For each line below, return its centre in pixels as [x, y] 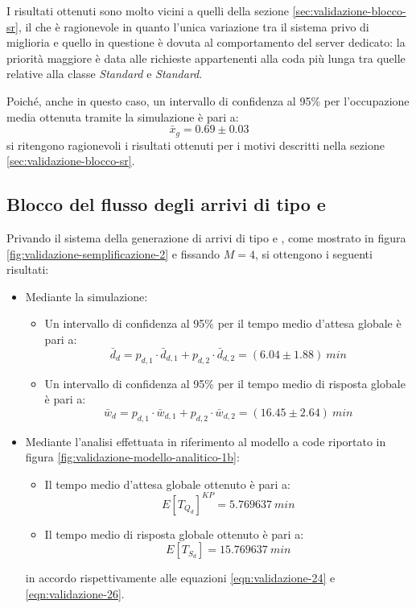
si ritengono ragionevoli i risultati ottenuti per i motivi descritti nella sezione [196, 145]
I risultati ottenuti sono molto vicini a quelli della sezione [148, 10]
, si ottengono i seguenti [313, 253]
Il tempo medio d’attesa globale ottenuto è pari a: [167, 484]
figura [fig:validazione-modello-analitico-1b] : [132, 457]
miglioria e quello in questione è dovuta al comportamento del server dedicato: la [206, 42]
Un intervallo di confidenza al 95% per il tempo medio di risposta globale [225, 383]
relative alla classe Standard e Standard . [105, 74]
